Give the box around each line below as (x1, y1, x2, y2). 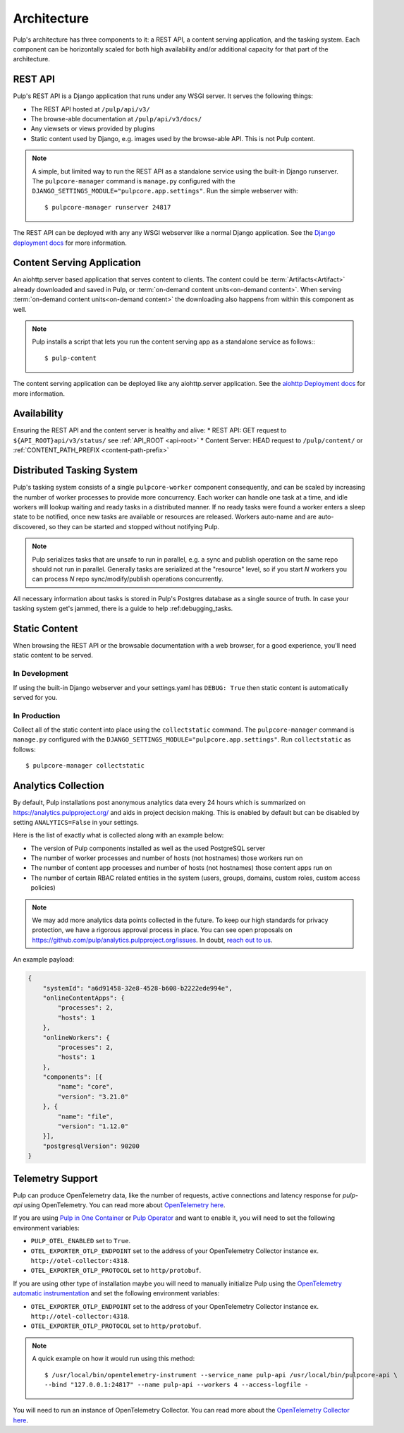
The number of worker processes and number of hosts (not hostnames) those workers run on (30, 854, 303, 862)
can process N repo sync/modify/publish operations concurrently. (32, 575, 224, 584)
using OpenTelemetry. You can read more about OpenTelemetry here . (23, 1201, 226, 1209)
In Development (13, 669, 68, 679)
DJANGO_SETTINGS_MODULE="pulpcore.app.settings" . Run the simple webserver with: (32, 187, 298, 195)
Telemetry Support (13, 1172, 98, 1185)
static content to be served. (13, 651, 93, 660)
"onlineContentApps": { (42, 993, 125, 1002)
